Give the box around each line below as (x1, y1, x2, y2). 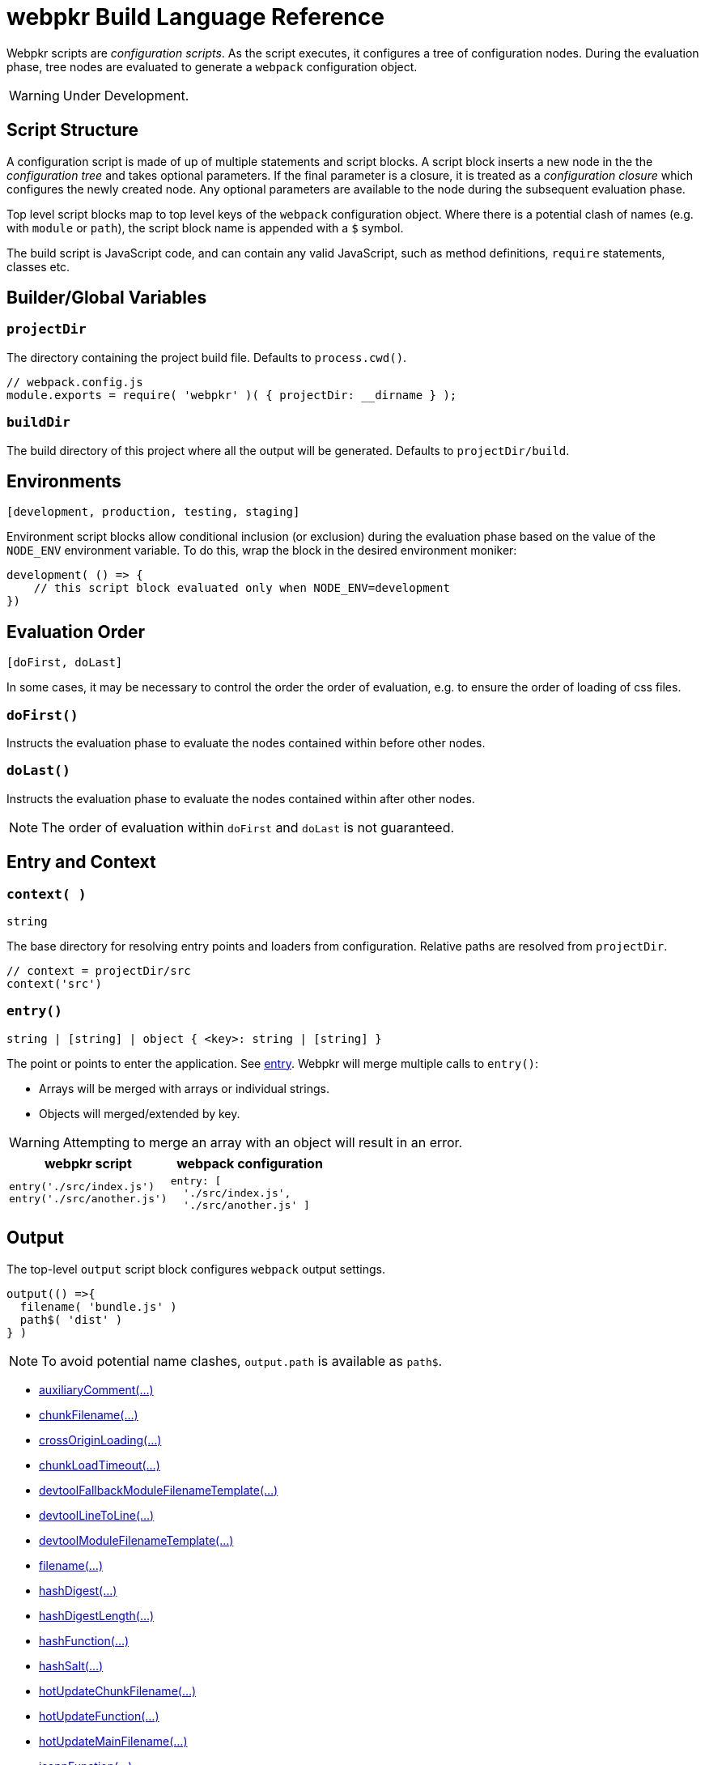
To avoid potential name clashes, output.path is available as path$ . (41, 1352, 443, 1369)
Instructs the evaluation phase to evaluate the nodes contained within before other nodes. (6, 736, 486, 750)
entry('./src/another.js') (9, 1193, 168, 1206)
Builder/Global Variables (6, 287, 207, 308)
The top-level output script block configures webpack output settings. (6, 1261, 386, 1276)
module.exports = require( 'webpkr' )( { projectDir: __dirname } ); (6, 388, 457, 402)
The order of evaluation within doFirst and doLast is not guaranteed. (41, 819, 455, 836)
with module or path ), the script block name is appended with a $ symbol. (6, 220, 404, 235)
